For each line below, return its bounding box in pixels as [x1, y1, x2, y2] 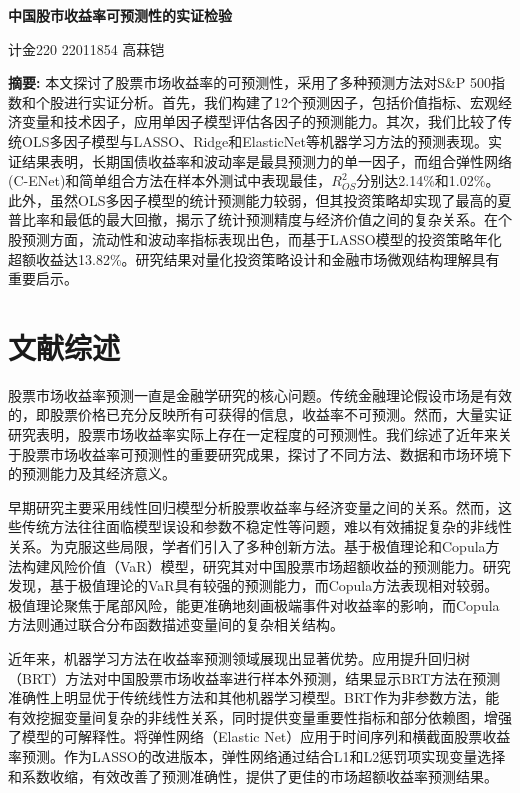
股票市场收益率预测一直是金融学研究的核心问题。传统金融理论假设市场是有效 [8, 384, 512, 405]
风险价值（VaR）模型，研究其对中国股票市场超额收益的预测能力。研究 [49, 555, 511, 576]
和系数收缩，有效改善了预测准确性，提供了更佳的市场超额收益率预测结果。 [8, 765, 498, 786]
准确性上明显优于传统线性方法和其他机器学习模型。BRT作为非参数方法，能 [8, 687, 500, 708]
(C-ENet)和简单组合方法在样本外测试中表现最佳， [8, 170, 332, 191]
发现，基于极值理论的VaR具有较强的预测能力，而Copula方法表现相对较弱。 [8, 575, 499, 596]
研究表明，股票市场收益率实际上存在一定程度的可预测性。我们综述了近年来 [8, 424, 498, 445]
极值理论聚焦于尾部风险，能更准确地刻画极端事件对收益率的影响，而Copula [8, 594, 500, 615]
